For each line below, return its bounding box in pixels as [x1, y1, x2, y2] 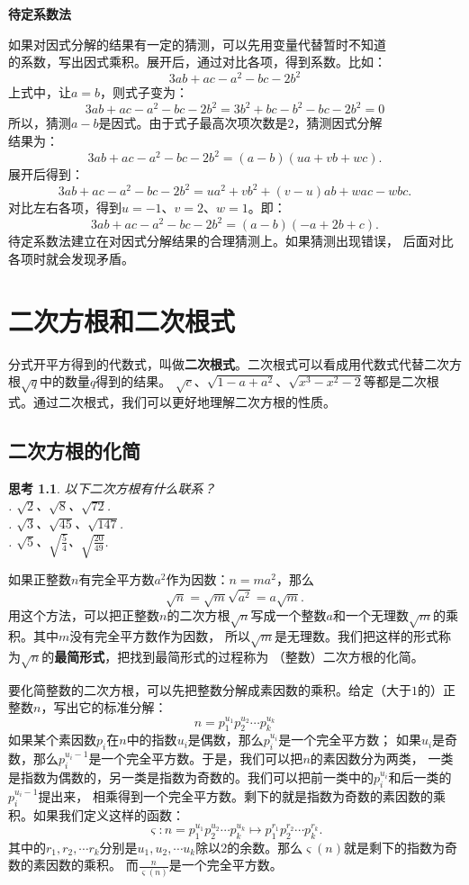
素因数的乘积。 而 [32, 855, 139, 874]
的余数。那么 [227, 837, 303, 856]
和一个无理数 [333, 606, 409, 625]
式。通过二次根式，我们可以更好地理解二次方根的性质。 [8, 392, 336, 411]
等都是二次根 [363, 372, 439, 391]
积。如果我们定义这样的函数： [8, 805, 185, 824]
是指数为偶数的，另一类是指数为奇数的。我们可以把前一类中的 [8, 767, 374, 786]
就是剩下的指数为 [343, 837, 445, 856]
